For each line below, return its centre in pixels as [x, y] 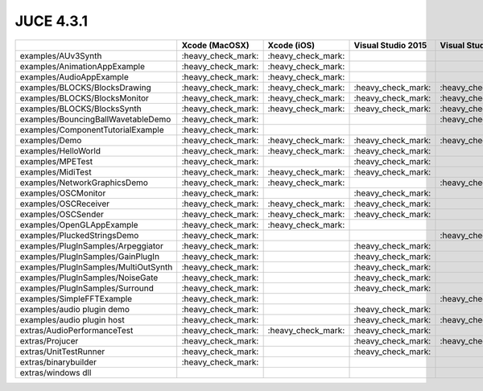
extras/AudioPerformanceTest [76, 330]
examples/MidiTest [56, 171]
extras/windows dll [56, 372]
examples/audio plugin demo [75, 309]
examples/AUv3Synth [61, 56]
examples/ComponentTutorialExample [92, 130]
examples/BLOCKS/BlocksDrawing [86, 87]
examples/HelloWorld [60, 150]
